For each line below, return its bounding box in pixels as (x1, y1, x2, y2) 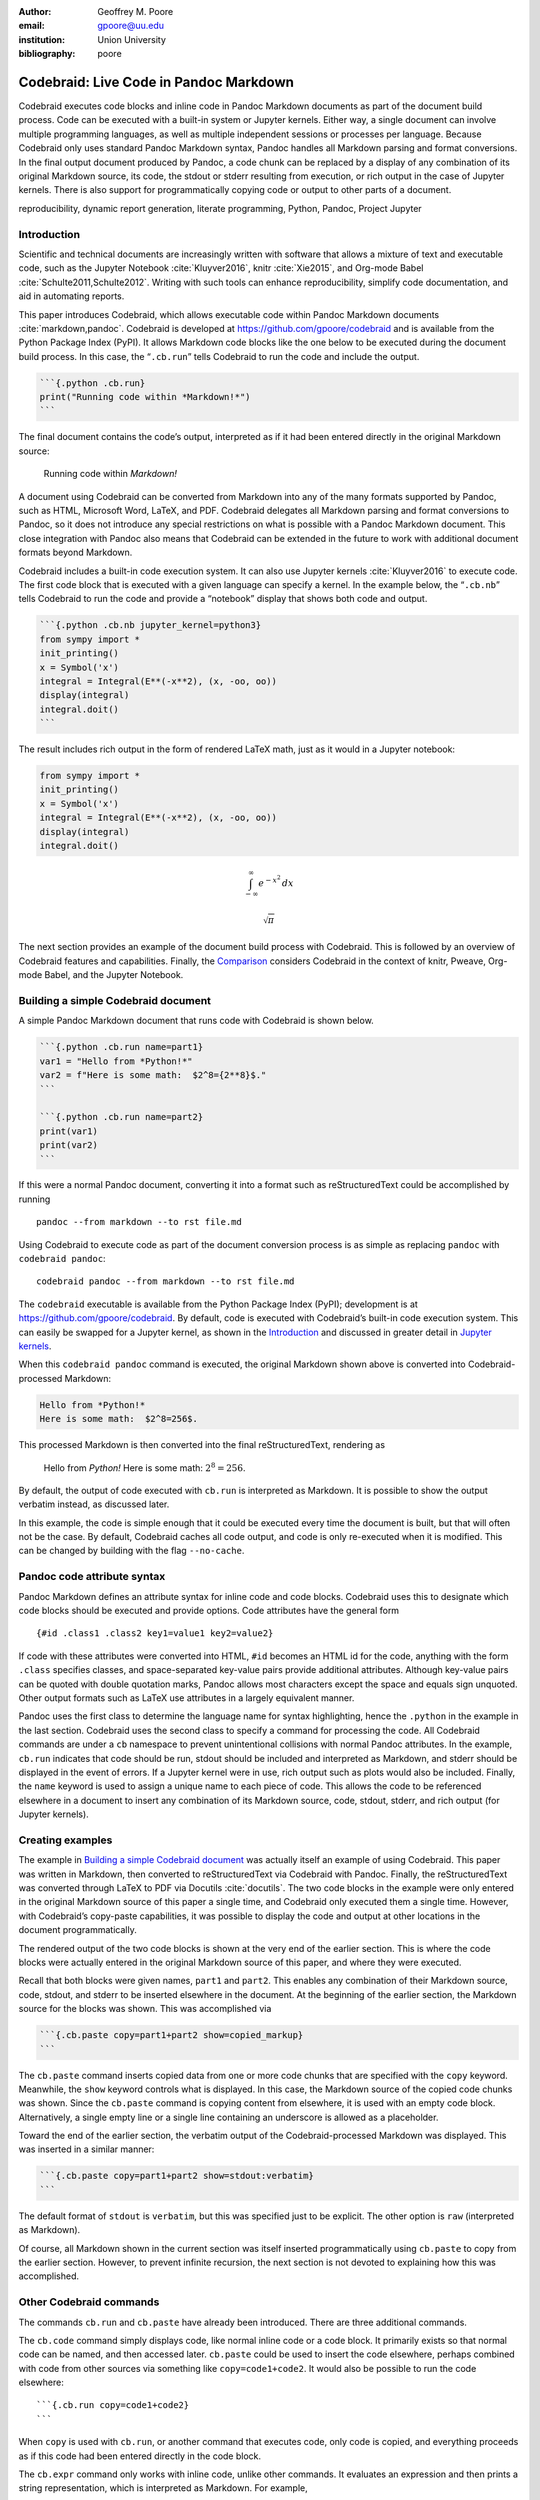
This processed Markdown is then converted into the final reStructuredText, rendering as (18, 1439, 385, 1451)
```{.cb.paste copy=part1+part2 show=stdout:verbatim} (39, 2170, 314, 2182)
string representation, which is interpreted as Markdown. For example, (18, 2482, 309, 2494)
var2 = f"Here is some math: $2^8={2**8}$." (39, 1070, 267, 1081)
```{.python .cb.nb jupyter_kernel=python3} (39, 620, 262, 631)
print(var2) (39, 1140, 99, 1151)
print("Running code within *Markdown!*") (39, 391, 251, 403)
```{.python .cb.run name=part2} (39, 1111, 204, 1123)
